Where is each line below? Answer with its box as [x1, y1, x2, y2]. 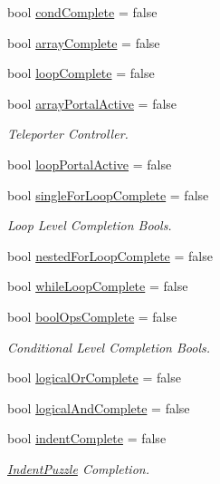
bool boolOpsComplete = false [7, 306, 177, 325]
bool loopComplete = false [7, 63, 155, 82]
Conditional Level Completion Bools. [7, 337, 211, 356]
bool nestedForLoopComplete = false [7, 246, 213, 265]
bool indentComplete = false [7, 429, 167, 448]
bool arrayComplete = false [7, 33, 160, 52]
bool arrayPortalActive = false [7, 93, 177, 112]
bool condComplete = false [7, 3, 158, 21]
